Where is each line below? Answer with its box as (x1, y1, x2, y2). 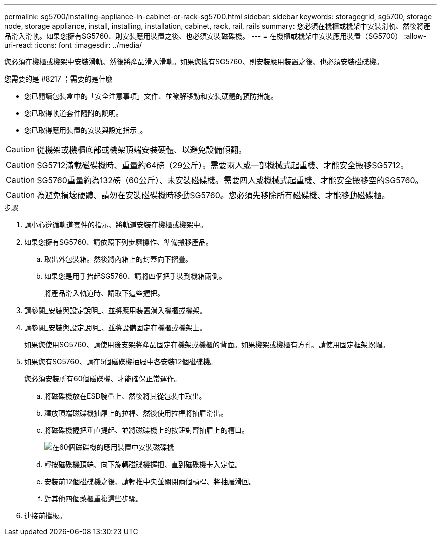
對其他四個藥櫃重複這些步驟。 (44, 494, 143, 503)
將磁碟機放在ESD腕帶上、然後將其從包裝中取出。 (44, 392, 206, 400)
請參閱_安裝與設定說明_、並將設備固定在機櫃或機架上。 (24, 323, 207, 332)
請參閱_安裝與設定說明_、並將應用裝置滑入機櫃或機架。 (24, 306, 207, 315)
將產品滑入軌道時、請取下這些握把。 (44, 289, 164, 297)
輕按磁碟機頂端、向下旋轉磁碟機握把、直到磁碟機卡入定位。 (44, 460, 242, 469)
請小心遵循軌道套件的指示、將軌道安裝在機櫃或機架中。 (24, 220, 207, 229)
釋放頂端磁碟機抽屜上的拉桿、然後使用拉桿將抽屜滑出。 (44, 409, 228, 417)
